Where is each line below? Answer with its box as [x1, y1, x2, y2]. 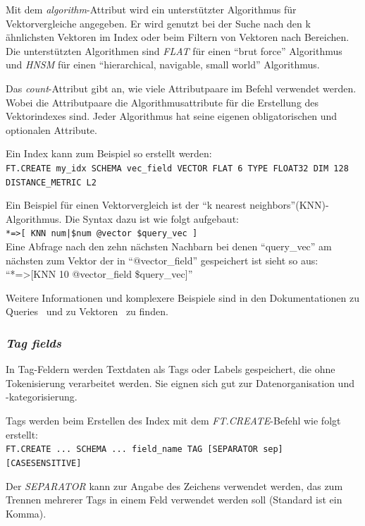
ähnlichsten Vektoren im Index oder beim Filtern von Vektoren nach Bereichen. [6, 30, 349, 44]
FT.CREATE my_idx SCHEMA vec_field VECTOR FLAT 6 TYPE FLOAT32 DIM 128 [6, 163, 349, 173]
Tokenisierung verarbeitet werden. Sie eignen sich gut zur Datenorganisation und [6, 375, 354, 390]
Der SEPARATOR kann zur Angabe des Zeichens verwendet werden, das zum [6, 478, 343, 493]
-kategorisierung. [6, 389, 78, 404]
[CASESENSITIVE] [6, 458, 82, 468]
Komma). [6, 506, 47, 520]
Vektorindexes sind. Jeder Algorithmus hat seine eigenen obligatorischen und [6, 109, 338, 123]
